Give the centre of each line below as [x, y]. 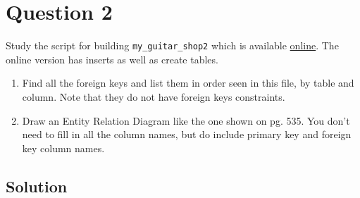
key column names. [63, 148]
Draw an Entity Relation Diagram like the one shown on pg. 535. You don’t [186, 120]
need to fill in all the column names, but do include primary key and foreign [187, 134]
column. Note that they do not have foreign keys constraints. [154, 96]
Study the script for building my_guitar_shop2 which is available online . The [172, 45]
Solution [37, 186]
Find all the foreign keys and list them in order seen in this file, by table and [188, 83]
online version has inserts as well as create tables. [112, 59]
